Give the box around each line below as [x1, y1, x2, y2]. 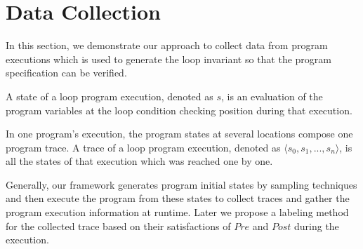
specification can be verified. [6, 65, 127, 80]
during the [293, 218, 339, 233]
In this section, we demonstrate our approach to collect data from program [6, 38, 328, 53]
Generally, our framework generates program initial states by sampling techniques [6, 177, 357, 191]
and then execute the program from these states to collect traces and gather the [6, 191, 350, 206]
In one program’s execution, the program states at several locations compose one [6, 126, 353, 141]
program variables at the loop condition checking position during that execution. [6, 102, 352, 117]
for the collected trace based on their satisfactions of [6, 218, 231, 233]
